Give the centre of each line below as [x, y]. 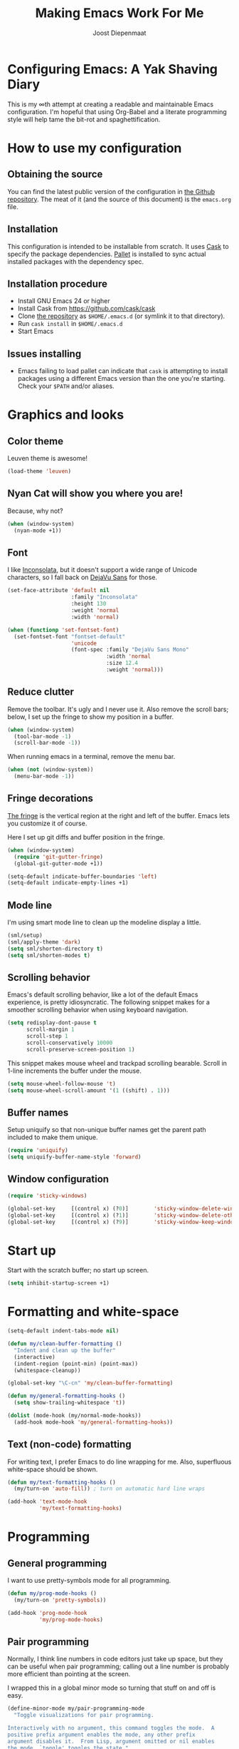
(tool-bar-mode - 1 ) [43, 736]
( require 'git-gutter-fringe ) [58, 857]
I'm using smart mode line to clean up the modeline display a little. [104, 922]
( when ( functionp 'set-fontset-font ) [63, 630]
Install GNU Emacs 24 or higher [64, 301]
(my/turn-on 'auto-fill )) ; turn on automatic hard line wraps [109, 1489]
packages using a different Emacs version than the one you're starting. [121, 379]
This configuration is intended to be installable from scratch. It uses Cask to [118, 246]
